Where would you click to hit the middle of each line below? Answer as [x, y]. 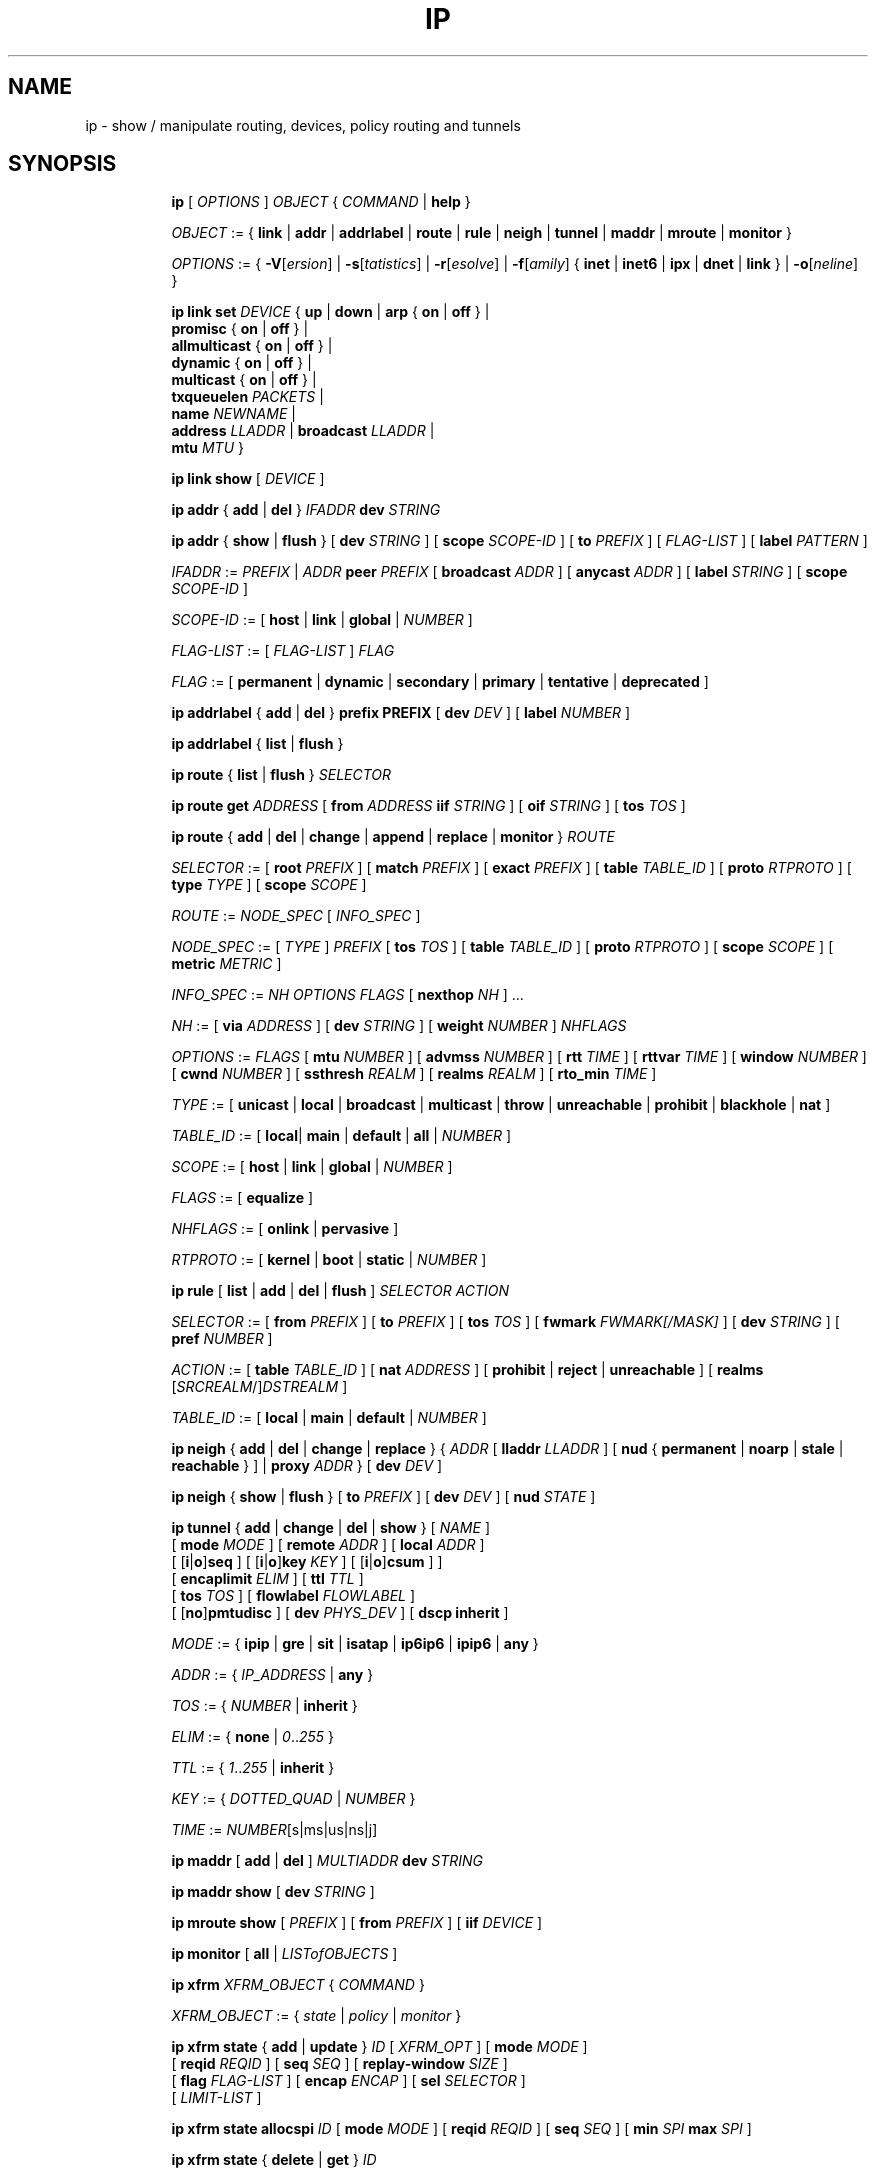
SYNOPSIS [62, 164]
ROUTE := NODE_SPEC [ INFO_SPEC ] [296, 916]
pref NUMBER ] [222, 1339]
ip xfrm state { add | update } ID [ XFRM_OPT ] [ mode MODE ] [379, 2047]
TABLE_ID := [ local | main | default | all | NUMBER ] [341, 1136]
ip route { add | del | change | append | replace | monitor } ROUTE [393, 837]
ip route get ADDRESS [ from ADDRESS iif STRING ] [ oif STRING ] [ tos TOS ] [428, 806]
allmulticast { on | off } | [252, 346]
